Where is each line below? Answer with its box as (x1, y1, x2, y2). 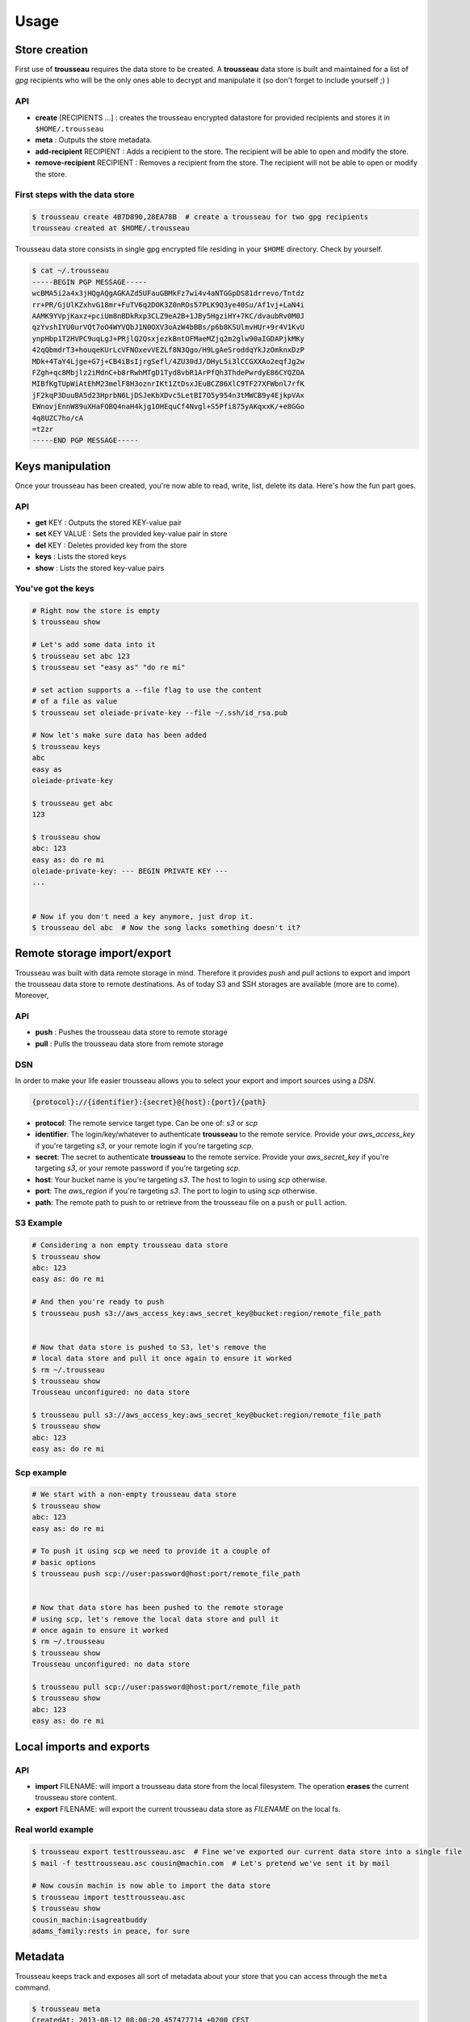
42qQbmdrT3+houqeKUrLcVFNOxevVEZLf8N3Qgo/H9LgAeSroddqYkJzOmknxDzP (31, 345, 305, 355)
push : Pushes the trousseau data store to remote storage (35, 1027, 228, 1037)
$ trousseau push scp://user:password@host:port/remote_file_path (31, 1569, 300, 1579)
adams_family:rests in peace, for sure (31, 1927, 190, 1935)
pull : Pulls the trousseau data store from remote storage (35, 1038, 224, 1048)
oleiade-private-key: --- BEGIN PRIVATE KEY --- (31, 866, 229, 876)
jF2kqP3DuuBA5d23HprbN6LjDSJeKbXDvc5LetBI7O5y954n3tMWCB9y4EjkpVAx (31, 391, 305, 400)
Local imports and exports (15, 1740, 150, 1753)
